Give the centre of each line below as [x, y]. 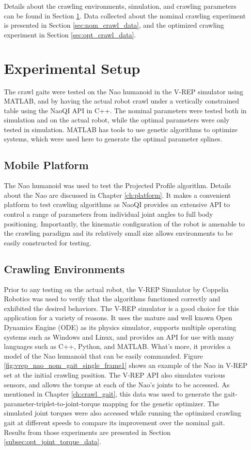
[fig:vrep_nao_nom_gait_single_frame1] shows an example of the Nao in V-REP [126, 365]
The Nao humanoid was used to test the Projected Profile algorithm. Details [118, 185]
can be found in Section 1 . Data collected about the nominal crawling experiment [125, 15]
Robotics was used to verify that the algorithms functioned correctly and [112, 299]
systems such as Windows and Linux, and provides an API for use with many [119, 337]
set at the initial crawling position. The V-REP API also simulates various [115, 374]
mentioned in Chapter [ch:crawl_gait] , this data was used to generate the [113, 394]
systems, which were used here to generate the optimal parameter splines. [113, 139]
